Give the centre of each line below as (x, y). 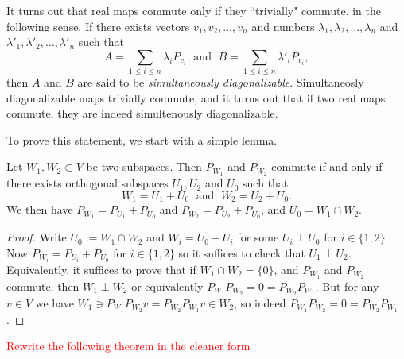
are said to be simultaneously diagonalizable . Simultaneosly (221, 82)
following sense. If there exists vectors (98, 26)
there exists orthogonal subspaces (87, 183)
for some (258, 237)
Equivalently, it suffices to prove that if (101, 269)
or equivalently (167, 286)
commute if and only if (327, 166)
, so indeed (260, 302)
